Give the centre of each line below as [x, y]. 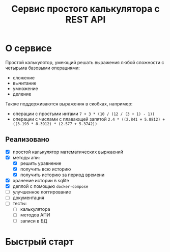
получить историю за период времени [62, 175]
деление [22, 94]
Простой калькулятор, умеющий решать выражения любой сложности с [85, 62]
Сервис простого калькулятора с [86, 9]
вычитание [24, 83]
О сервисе [29, 48]
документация [28, 198]
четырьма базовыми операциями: [42, 68]
